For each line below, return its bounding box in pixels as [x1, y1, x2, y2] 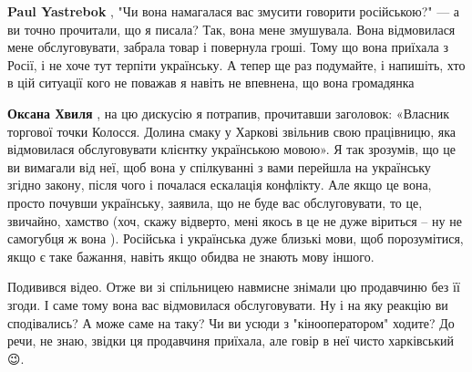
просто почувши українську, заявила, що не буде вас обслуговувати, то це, [7, 192, 423, 212]
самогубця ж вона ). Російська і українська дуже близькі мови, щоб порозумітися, [7, 229, 464, 248]
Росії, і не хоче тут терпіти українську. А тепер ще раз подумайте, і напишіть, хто [7, 55, 466, 74]
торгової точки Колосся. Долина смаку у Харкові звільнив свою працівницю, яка [7, 121, 457, 140]
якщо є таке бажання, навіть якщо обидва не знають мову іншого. [7, 246, 375, 265]
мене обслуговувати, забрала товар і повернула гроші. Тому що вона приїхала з [7, 37, 449, 57]
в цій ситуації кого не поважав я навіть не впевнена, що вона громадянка [7, 73, 415, 92]
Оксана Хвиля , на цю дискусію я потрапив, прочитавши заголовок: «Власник [7, 103, 450, 122]
